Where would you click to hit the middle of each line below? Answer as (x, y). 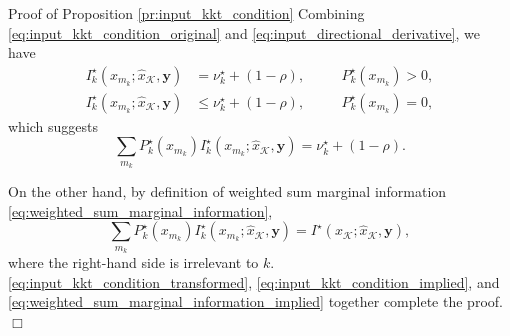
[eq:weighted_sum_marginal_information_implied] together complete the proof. (255, 301)
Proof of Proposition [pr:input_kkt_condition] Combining (186, 13)
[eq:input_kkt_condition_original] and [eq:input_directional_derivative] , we (244, 32)
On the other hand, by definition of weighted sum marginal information (227, 191)
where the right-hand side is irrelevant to (133, 262)
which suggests (53, 125)
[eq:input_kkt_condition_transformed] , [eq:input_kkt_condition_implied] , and (254, 281)
